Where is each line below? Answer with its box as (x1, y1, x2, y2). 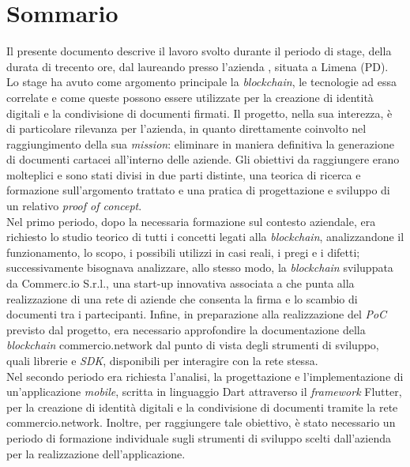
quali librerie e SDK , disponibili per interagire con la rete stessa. (6, 352, 318, 368)
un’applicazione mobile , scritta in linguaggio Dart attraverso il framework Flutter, (6, 383, 402, 400)
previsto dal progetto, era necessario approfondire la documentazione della (6, 321, 366, 337)
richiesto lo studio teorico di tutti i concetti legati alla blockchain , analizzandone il (6, 228, 404, 245)
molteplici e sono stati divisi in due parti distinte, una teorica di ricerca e (6, 166, 361, 183)
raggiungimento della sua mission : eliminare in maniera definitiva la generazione (6, 135, 394, 152)
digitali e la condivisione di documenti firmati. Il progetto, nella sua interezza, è (6, 104, 393, 121)
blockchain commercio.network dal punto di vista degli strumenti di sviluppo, (6, 337, 379, 353)
